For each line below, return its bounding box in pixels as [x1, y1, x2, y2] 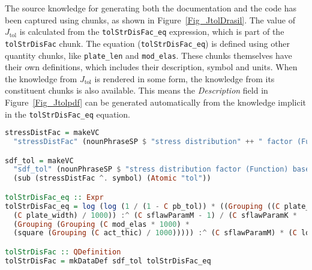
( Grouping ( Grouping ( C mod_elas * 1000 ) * [13, 220, 190, 229]
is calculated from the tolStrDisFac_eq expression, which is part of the [19, 25, 284, 38]
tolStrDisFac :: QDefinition [5, 247, 121, 256]
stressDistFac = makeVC [5, 128, 100, 137]
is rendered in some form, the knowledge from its [94, 72, 275, 85]
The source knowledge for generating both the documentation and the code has [5, 2, 296, 14]
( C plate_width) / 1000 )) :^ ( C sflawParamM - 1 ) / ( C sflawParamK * [13, 211, 298, 220]
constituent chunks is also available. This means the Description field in [5, 84, 268, 97]
